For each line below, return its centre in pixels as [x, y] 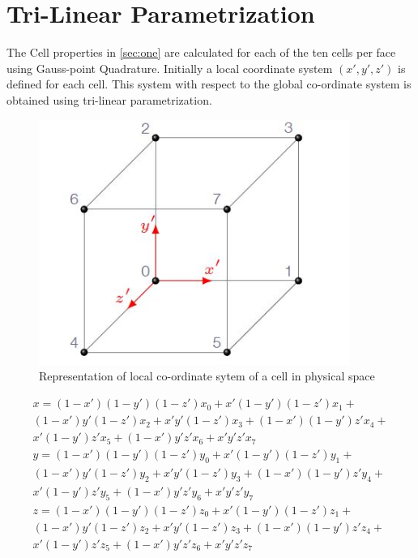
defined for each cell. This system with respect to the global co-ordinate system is [209, 84]
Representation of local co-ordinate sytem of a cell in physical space [207, 376]
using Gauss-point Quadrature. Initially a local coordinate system [170, 68]
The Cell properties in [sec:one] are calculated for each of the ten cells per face [201, 52]
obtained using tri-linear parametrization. [109, 99]
